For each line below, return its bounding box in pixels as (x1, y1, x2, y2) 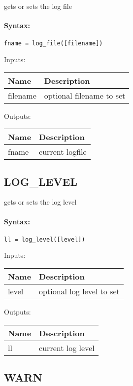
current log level (39, 342, 95, 353)
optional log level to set (39, 285, 120, 297)
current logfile (39, 146, 87, 158)
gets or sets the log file (4, 1, 72, 11)
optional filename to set (44, 89, 126, 101)
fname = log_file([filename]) (4, 40, 103, 47)
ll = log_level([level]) (4, 236, 85, 243)
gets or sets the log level (4, 197, 77, 207)
